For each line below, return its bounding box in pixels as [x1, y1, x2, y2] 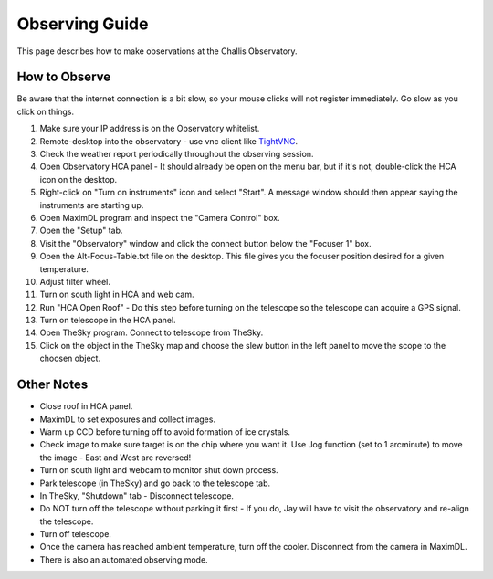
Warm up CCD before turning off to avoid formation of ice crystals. [39, 426, 291, 437]
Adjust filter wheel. [39, 276, 111, 287]
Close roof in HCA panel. [39, 401, 133, 412]
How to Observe [16, 69, 111, 85]
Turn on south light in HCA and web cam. [39, 289, 194, 300]
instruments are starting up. [39, 199, 144, 210]
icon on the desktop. [39, 174, 118, 184]
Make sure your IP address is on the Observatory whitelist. [39, 123, 260, 134]
